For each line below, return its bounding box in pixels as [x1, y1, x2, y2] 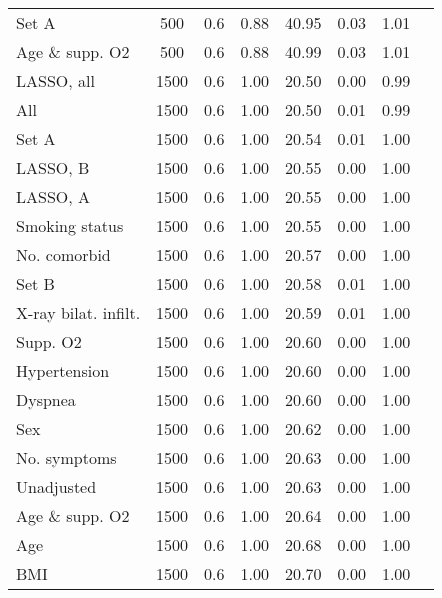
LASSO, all [16, 69, 95, 92]
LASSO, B [16, 156, 90, 179]
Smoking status [16, 214, 124, 237]
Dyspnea [16, 388, 76, 411]
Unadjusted [16, 475, 97, 498]
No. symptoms [16, 446, 117, 469]
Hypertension [16, 359, 110, 382]
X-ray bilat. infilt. [16, 301, 141, 324]
